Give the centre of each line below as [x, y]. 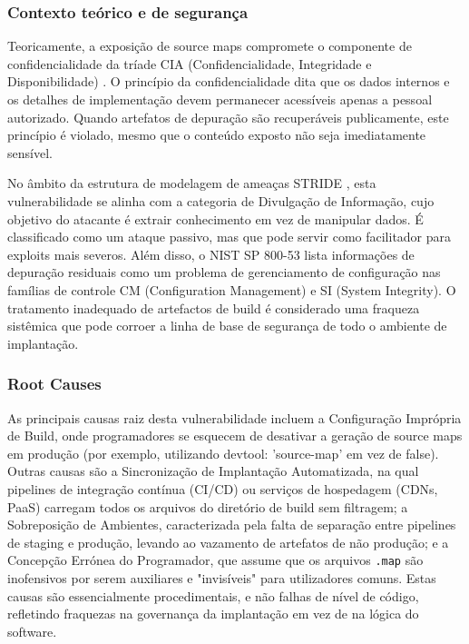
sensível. [30, 152]
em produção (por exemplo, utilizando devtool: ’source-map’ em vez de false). [223, 453]
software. [32, 631]
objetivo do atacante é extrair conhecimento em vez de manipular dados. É [215, 218]
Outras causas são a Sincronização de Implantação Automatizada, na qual [213, 471]
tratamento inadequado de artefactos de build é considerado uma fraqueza [214, 307]
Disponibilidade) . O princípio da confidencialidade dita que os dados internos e [229, 81]
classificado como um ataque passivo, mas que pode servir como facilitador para [230, 237]
